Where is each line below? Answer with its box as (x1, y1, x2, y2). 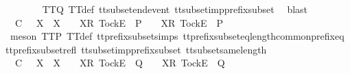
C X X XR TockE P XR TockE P (14, 15, 223, 29)
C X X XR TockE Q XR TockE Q (14, 56, 225, 70)
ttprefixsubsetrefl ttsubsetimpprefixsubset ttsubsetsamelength (5, 42, 267, 56)
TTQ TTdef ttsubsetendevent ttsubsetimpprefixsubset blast (42, 2, 308, 16)
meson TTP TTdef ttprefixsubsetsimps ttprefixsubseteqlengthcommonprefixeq (10, 29, 345, 43)
